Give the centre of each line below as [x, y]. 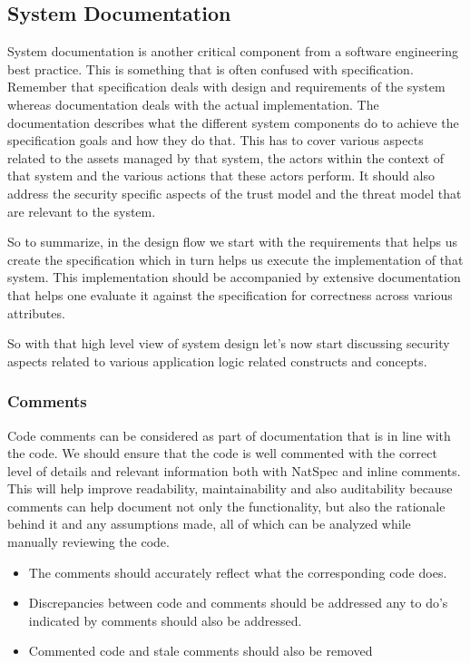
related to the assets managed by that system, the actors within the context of [226, 157]
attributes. [36, 312]
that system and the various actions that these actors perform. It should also [221, 175]
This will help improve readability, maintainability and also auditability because [230, 488]
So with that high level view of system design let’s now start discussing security [229, 343]
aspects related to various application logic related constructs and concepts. [217, 361]
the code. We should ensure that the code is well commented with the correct [222, 453]
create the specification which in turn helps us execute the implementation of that [235, 259]
